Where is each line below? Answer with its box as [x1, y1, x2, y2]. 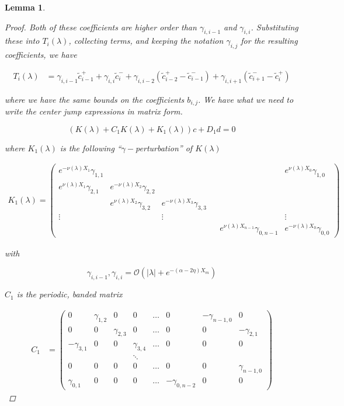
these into [5, 34, 40, 47]
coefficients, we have [5, 48, 77, 61]
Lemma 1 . [5, 1, 46, 13]
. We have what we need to [197, 93, 294, 105]
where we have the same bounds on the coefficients [5, 93, 185, 105]
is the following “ [60, 141, 121, 154]
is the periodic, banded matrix [16, 288, 123, 300]
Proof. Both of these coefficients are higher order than [5, 20, 197, 33]
